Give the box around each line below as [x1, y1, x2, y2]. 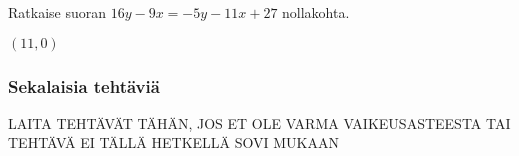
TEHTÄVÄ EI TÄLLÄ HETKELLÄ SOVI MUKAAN [8, 132, 339, 153]
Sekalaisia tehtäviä [8, 73, 160, 98]
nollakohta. [282, 2, 350, 22]
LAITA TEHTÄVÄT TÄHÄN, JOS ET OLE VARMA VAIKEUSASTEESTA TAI [8, 112, 511, 133]
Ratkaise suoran [8, 2, 106, 22]
